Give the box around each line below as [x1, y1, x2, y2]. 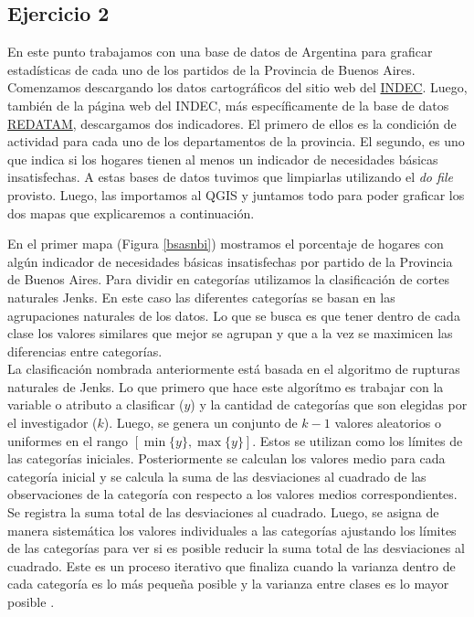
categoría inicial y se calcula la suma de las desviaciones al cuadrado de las [7, 466, 427, 485]
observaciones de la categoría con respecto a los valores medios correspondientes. [7, 484, 458, 504]
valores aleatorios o [334, 413, 441, 432]
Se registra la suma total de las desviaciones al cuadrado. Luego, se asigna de [7, 503, 439, 522]
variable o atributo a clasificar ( [7, 395, 184, 414]
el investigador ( [7, 413, 98, 432]
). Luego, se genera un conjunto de [103, 413, 298, 432]
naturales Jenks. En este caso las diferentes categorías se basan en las [7, 287, 395, 306]
